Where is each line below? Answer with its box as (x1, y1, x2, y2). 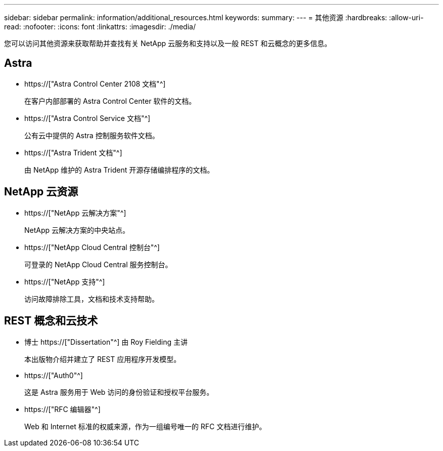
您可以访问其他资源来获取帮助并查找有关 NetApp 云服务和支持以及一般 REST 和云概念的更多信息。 (4, 39, 332, 48)
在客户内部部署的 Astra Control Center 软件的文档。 (24, 96, 196, 105)
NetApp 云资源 (4, 185, 78, 198)
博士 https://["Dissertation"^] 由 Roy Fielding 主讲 (24, 337, 188, 346)
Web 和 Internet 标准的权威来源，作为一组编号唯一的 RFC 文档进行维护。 (24, 422, 267, 431)
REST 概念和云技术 (4, 314, 98, 327)
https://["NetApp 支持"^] (24, 277, 105, 286)
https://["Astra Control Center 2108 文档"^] (24, 79, 166, 88)
